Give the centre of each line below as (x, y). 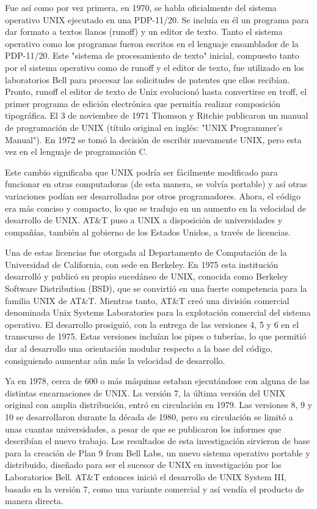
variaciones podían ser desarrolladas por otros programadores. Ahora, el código (153, 195)
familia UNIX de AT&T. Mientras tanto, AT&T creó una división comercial (147, 300)
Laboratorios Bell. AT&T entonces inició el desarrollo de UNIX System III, (146, 476)
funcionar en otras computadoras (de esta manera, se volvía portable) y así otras (156, 184)
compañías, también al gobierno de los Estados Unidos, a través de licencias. (148, 232)
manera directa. (34, 501)
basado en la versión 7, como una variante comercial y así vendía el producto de (155, 489)
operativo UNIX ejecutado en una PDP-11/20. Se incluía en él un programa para (157, 19)
